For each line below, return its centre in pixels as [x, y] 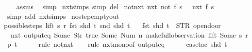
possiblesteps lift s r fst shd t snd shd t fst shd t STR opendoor [112, 25]
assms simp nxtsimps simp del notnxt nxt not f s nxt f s [115, 6]
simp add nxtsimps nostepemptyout [63, 16]
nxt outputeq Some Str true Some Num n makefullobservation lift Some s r [129, 34]
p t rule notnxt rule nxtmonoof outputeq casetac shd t [117, 44]
